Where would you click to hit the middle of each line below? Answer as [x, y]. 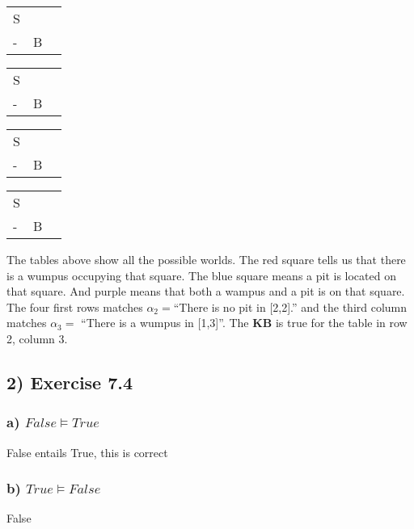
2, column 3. [37, 338]
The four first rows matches [75, 306]
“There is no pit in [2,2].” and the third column [290, 306]
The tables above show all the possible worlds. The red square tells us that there [206, 259]
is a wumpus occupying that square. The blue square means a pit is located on [201, 275]
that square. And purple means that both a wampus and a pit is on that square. [206, 291]
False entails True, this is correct [87, 452]
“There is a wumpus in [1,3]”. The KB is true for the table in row [244, 323]
